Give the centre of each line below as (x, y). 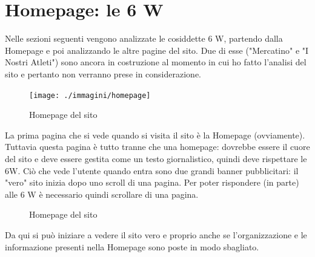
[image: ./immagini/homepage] (90, 95)
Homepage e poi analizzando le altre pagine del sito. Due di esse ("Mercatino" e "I (157, 50)
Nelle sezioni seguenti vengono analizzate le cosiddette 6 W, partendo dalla (144, 38)
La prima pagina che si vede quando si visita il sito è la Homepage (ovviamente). (155, 135)
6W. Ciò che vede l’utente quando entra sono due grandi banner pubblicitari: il (152, 170)
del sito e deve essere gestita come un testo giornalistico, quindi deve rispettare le (156, 158)
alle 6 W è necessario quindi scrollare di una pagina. (102, 194)
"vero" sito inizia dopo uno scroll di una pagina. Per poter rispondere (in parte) (152, 182)
